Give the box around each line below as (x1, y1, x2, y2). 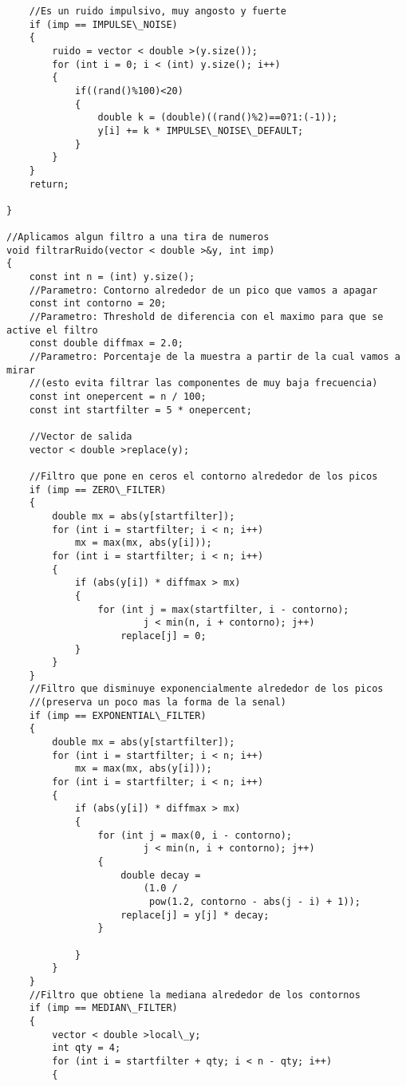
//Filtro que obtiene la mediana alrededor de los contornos (29, 989, 361, 1001)
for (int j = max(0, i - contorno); (97, 829, 292, 841)
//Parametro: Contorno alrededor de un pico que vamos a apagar (29, 284, 378, 296)
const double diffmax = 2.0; (29, 338, 183, 349)
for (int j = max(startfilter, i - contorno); (97, 603, 349, 615)
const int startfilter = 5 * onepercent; (29, 404, 252, 416)
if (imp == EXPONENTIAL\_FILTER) (29, 709, 207, 721)
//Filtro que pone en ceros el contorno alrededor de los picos (29, 470, 378, 482)
